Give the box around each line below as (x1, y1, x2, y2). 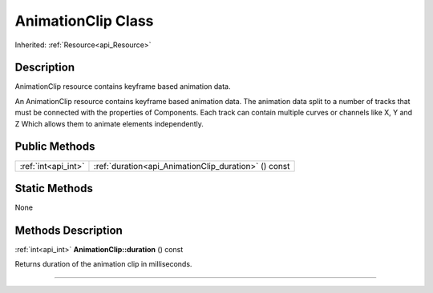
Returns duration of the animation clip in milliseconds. (14, 259, 192, 269)
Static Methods (14, 181, 94, 195)
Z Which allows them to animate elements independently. (14, 118, 204, 128)
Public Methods (14, 140, 95, 154)
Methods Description (14, 223, 123, 237)
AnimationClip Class (14, 12, 154, 30)
